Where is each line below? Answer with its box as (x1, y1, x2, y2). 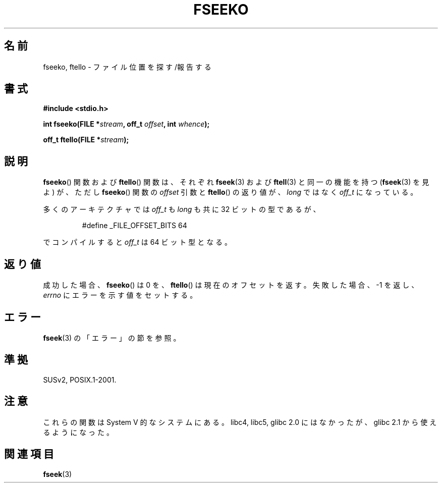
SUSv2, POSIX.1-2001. (43, 375, 117, 384)
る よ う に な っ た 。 (43, 427, 114, 437)
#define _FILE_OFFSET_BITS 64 (82, 221, 187, 230)
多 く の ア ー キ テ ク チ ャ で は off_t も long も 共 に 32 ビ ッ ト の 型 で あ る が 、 (43, 205, 320, 214)
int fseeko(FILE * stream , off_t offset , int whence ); (43, 120, 210, 129)
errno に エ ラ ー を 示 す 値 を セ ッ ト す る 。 (43, 291, 197, 300)
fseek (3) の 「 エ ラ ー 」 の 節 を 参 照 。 (43, 333, 181, 342)
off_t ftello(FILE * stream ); (43, 135, 129, 144)
